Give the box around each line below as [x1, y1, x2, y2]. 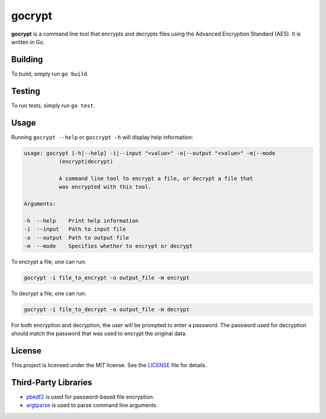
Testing [11, 86, 40, 96]
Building [11, 54, 43, 65]
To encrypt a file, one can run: [11, 258, 86, 265]
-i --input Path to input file [24, 226, 126, 232]
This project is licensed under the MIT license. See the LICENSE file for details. [11, 362, 207, 369]
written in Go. [11, 38, 45, 45]
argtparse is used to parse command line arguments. [26, 401, 158, 409]
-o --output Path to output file [24, 234, 129, 241]
